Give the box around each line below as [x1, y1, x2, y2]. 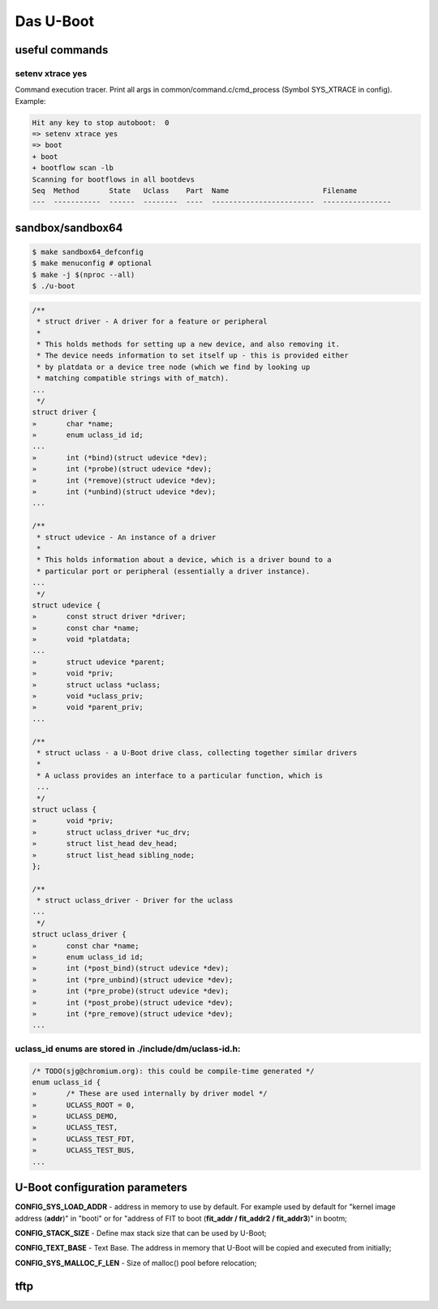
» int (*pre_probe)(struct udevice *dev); [32, 986, 230, 996]
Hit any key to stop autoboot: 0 [32, 118, 170, 127]
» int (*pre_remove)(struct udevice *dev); [32, 1009, 234, 1018]
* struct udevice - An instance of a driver [36, 532, 217, 542]
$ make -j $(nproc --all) [32, 270, 135, 279]
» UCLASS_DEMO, [32, 1112, 118, 1121]
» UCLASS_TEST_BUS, [32, 1146, 135, 1155]
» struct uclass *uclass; [32, 680, 161, 689]
